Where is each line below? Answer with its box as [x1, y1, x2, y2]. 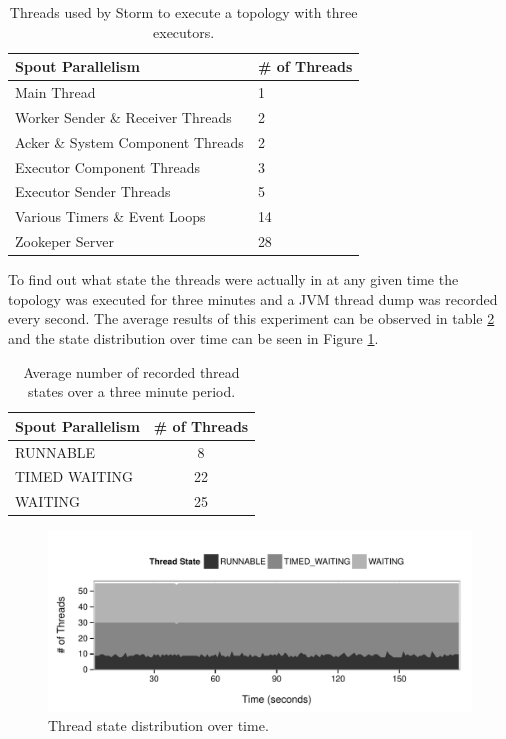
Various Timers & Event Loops [15, 206, 206, 227]
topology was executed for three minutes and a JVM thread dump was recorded [8, 288, 498, 309]
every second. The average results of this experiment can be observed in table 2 [8, 308, 495, 329]
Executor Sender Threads [15, 181, 171, 202]
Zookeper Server [15, 231, 114, 252]
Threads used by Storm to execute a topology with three [9, 2, 358, 22]
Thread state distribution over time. [48, 715, 269, 736]
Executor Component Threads [15, 156, 201, 177]
